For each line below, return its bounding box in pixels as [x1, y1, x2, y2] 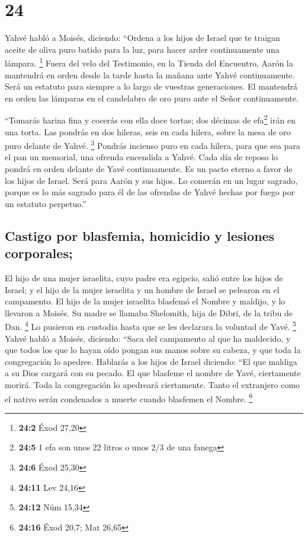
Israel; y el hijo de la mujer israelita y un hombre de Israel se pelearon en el [5, 283, 280, 295]
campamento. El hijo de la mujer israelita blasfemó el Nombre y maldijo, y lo [5, 295, 285, 307]
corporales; [5, 244, 73, 262]
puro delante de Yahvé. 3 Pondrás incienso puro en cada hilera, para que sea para [5, 138, 300, 151]
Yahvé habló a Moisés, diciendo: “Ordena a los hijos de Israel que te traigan [5, 31, 280, 44]
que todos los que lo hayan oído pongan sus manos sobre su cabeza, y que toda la [5, 344, 301, 356]
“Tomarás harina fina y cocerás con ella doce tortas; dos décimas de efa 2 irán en [5, 112, 296, 126]
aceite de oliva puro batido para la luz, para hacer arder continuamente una [5, 43, 280, 55]
